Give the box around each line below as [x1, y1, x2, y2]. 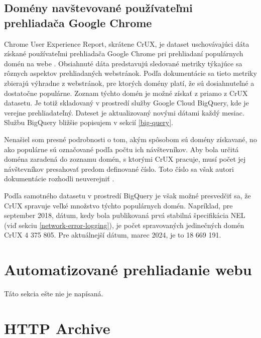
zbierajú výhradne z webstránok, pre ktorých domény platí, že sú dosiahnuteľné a [4, 77, 254, 88]
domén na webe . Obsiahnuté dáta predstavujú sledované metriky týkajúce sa [4, 58, 242, 68]
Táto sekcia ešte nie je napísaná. [4, 288, 103, 298]
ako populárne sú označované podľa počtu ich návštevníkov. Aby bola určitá [4, 144, 239, 154]
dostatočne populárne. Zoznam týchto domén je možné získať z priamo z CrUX [4, 87, 248, 98]
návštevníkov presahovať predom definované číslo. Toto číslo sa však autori [4, 163, 234, 174]
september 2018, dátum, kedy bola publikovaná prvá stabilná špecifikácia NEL [4, 210, 245, 220]
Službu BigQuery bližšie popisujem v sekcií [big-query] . [4, 117, 173, 128]
